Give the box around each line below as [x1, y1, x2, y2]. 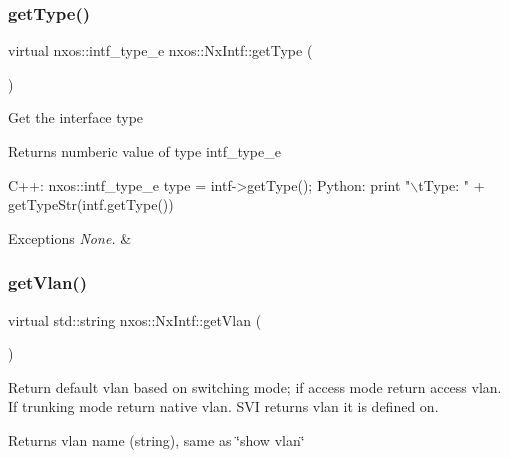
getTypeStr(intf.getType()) [8, 194, 174, 215]
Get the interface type [8, 107, 144, 128]
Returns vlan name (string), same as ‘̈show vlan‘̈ [8, 429, 305, 450]
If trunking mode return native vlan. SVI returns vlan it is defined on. [8, 396, 439, 417]
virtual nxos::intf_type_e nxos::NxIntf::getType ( [8, 40, 313, 61]
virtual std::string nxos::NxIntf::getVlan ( [8, 309, 262, 330]
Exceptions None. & [8, 227, 132, 248]
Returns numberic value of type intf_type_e [8, 141, 281, 161]
